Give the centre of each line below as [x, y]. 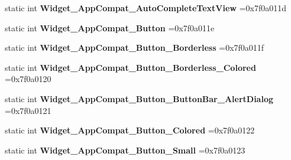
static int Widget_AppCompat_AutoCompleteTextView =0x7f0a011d [145, 8]
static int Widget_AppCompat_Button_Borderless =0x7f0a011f [135, 48]
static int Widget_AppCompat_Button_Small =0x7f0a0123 [125, 150]
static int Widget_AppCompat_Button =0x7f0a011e [110, 27]
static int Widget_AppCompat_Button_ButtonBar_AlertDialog [139, 98]
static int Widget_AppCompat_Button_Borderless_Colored [130, 67]
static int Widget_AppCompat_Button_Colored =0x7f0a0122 [130, 130]
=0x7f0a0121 [28, 110]
